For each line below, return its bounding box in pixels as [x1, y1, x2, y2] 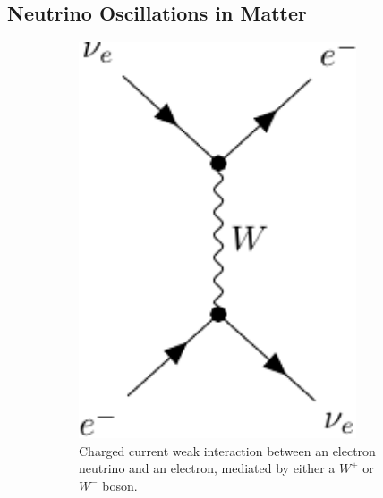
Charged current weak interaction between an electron [79, 441, 376, 460]
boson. [102, 476, 138, 494]
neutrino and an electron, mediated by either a [79, 459, 336, 477]
